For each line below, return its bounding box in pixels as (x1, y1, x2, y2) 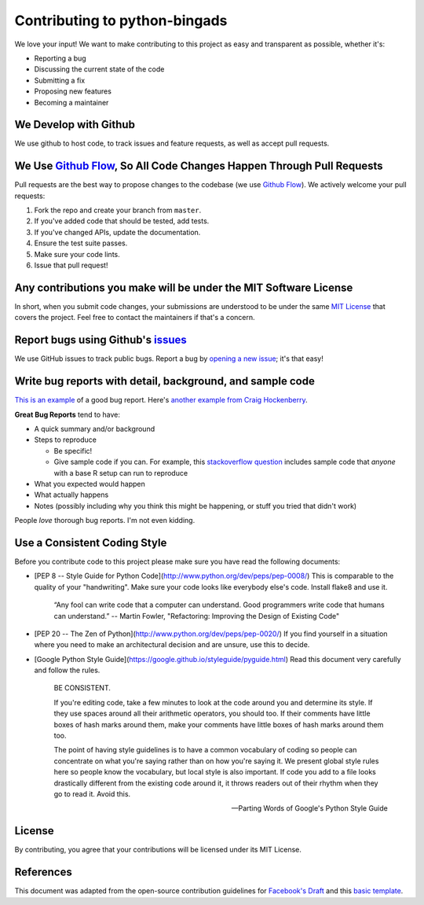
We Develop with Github (14, 118, 135, 131)
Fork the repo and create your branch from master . (34, 205, 202, 215)
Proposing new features (34, 86, 111, 96)
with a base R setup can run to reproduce (53, 468, 188, 477)
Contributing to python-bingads (14, 12, 228, 29)
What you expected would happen (34, 479, 145, 488)
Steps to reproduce (34, 435, 97, 444)
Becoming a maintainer (34, 97, 109, 107)
